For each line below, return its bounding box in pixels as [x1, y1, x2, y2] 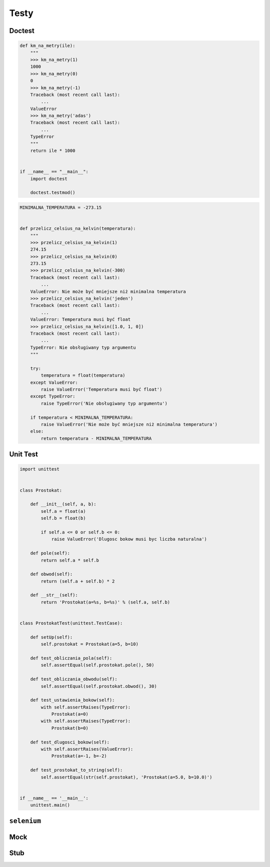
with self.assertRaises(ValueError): [40, 746, 133, 752]
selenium [9, 816, 41, 825]
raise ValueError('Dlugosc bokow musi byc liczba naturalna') [51, 536, 207, 542]
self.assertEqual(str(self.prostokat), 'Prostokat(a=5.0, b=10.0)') [40, 774, 212, 780]
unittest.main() [30, 802, 70, 808]
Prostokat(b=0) [51, 725, 88, 731]
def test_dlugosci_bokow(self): [30, 739, 110, 745]
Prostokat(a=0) [51, 711, 88, 717]
